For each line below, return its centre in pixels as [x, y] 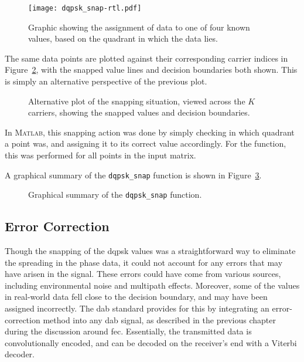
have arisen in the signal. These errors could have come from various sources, [143, 274]
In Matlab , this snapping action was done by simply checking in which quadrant [150, 132]
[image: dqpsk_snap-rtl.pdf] [85, 8]
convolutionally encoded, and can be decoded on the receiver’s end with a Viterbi [151, 342]
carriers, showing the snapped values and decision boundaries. [139, 112]
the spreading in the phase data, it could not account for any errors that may [144, 262]
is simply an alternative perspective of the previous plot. [106, 81]
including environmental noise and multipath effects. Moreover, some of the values [152, 285]
